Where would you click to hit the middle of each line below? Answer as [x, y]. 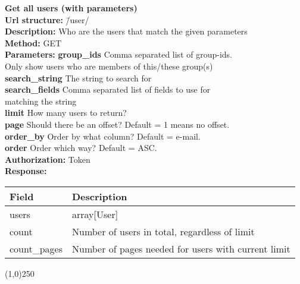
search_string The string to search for [78, 78]
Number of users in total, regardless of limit [163, 231]
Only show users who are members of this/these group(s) [109, 66]
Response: [26, 171]
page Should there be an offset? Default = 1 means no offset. [117, 124]
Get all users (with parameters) [71, 8]
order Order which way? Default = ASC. [81, 148]
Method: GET [33, 42]
